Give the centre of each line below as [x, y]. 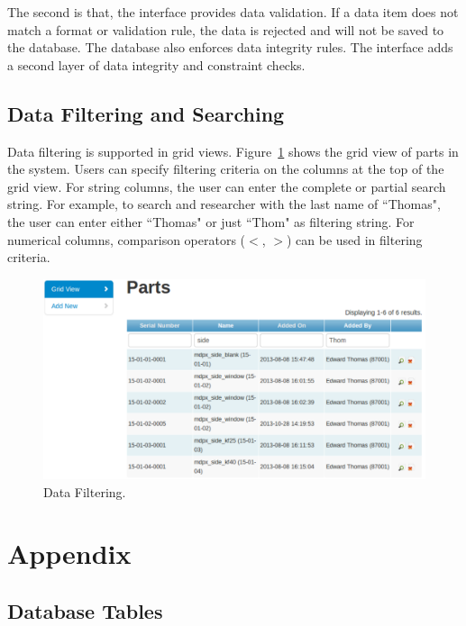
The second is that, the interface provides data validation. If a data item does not [233, 12]
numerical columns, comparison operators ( [127, 239]
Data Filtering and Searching [146, 113]
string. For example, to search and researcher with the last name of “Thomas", [224, 204]
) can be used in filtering [354, 239]
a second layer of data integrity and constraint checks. [156, 64]
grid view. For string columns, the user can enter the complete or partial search [227, 186]
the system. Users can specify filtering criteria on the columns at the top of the [226, 169]
